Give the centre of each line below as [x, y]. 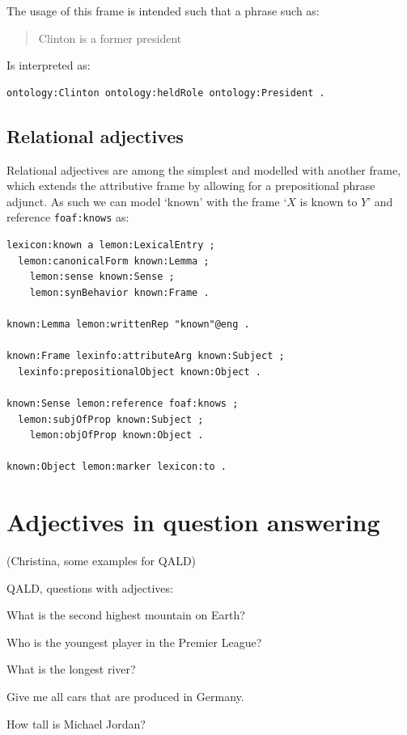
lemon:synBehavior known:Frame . [119, 292]
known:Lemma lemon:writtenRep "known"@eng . [128, 324]
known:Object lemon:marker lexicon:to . [117, 467]
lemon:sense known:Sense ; [102, 277]
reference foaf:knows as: [68, 217]
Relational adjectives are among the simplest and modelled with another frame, [204, 169]
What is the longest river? [71, 669]
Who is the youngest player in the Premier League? [134, 642]
